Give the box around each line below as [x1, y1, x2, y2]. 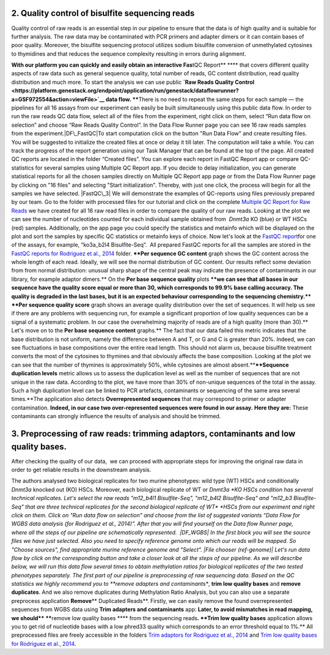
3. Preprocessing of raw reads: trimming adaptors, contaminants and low [11, 429, 296, 439]
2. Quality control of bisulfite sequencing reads [11, 8, 195, 18]
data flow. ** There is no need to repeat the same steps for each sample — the [105, 95, 304, 103]
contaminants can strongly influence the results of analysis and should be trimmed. [11, 413, 221, 420]
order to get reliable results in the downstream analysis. [11, 466, 152, 473]
